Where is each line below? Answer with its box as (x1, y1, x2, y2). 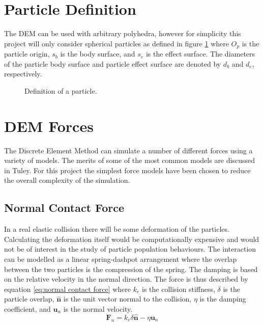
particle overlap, (4, 293, 54, 304)
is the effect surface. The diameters (145, 48, 255, 59)
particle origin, (4, 48, 50, 59)
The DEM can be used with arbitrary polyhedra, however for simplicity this (4, 28, 241, 39)
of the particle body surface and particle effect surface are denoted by (4, 58, 221, 69)
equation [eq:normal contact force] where (4, 283, 131, 294)
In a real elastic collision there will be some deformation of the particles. (4, 224, 229, 234)
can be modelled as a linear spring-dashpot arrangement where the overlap (4, 254, 237, 264)
